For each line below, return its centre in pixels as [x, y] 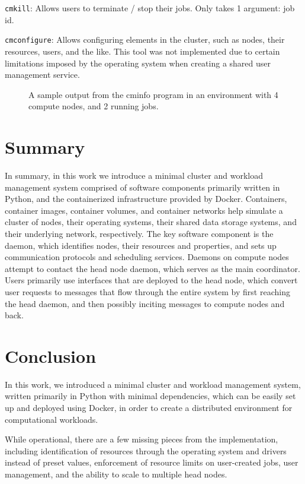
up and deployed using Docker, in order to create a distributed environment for [149, 408]
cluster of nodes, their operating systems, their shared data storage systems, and [151, 222]
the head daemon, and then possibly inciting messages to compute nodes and [145, 303]
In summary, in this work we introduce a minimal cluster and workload [134, 175]
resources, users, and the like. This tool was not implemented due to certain [142, 51]
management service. [42, 75]
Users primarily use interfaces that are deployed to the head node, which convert [151, 280]
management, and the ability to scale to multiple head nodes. [116, 474]
